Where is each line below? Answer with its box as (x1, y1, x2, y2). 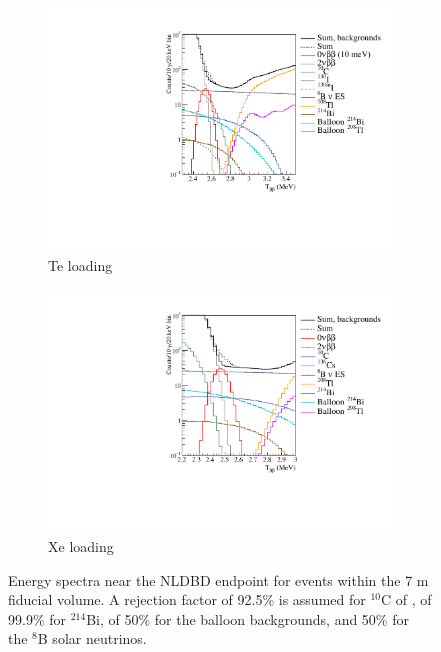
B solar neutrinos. (37, 628, 147, 649)
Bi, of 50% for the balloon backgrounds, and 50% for (86, 608, 409, 629)
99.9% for (8, 608, 66, 629)
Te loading (48, 254, 113, 275)
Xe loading (48, 536, 114, 556)
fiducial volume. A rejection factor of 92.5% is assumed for (8, 589, 366, 610)
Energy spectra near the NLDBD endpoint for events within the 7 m (8, 569, 429, 590)
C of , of (380, 589, 432, 610)
